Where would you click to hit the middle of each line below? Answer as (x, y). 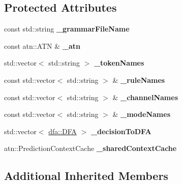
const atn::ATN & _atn (42, 45)
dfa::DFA (63, 131)
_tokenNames (119, 63)
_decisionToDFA (121, 131)
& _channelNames (145, 97)
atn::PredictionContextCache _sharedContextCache (90, 148)
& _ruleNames (139, 80)
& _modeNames (142, 114)
